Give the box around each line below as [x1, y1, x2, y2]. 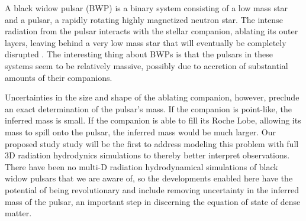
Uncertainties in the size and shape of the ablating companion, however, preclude [5, 91, 299, 103]
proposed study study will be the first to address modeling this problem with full [5, 137, 299, 149]
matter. [5, 207, 32, 219]
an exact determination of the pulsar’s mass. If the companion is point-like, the [5, 102, 292, 115]
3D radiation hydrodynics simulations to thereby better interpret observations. [5, 149, 290, 161]
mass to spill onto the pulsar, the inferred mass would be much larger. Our [5, 125, 276, 138]
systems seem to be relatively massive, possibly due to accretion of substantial [5, 59, 288, 71]
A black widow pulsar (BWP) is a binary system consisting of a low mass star [5, 2, 288, 14]
